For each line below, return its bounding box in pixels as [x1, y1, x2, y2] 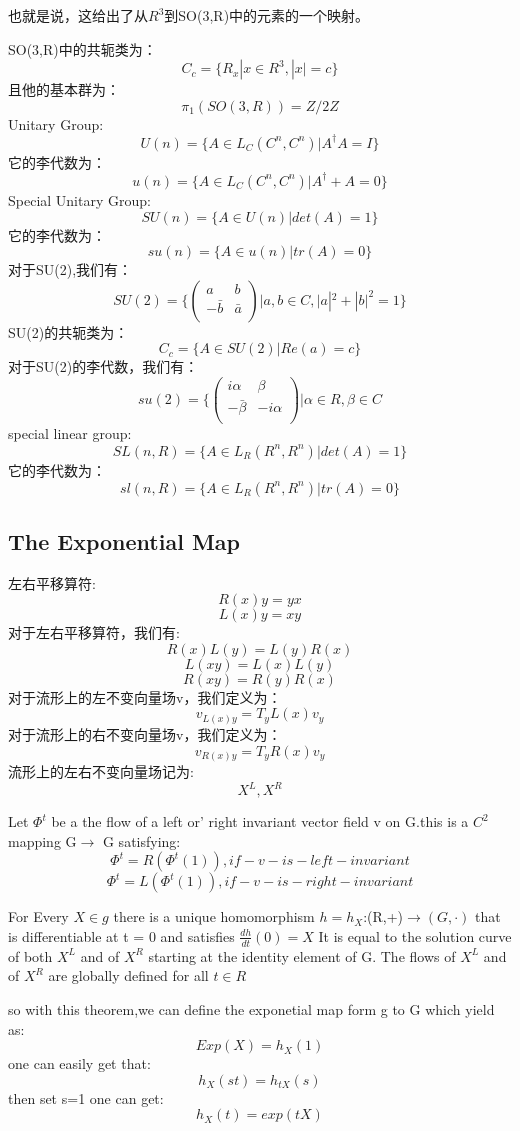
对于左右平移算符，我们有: [8, 622, 180, 643]
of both [8, 945, 53, 966]
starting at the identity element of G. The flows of [148, 945, 456, 966]
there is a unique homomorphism [113, 906, 315, 927]
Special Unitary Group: [8, 189, 151, 210]
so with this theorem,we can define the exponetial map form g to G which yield [8, 999, 495, 1019]
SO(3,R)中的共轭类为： [8, 38, 157, 59]
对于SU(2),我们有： [8, 259, 133, 280]
